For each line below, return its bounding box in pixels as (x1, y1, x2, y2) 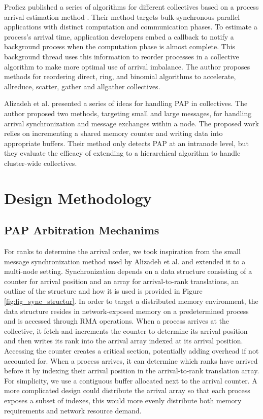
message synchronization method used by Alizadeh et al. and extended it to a (4, 256, 246, 266)
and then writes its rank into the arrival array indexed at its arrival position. (4, 335, 243, 346)
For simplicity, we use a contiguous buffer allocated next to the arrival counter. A (4, 375, 257, 386)
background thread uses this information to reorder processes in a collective (4, 51, 239, 61)
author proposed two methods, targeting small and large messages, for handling (4, 108, 252, 118)
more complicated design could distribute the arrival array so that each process (4, 385, 250, 396)
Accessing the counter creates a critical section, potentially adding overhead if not (4, 345, 259, 356)
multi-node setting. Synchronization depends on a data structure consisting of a (4, 266, 252, 276)
